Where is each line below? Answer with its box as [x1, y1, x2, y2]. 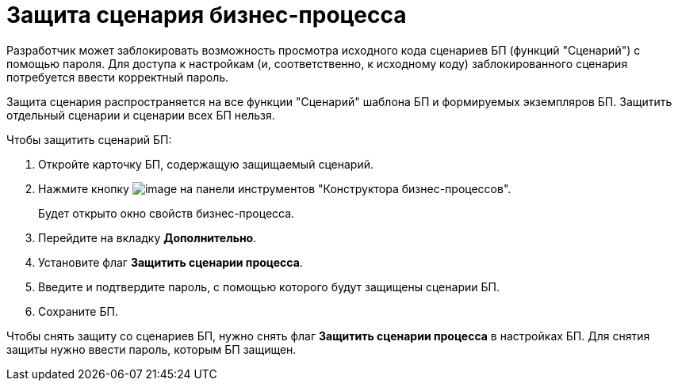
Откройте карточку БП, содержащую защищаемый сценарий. [38, 157, 373, 171]
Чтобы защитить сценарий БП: [6, 132, 172, 146]
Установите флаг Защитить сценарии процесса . [38, 255, 303, 269]
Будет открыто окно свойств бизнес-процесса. [38, 206, 295, 220]
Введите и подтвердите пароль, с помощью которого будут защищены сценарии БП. [38, 279, 500, 294]
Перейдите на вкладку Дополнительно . [38, 230, 257, 245]
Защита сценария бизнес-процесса [6, 2, 407, 28]
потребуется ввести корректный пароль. [6, 70, 229, 84]
